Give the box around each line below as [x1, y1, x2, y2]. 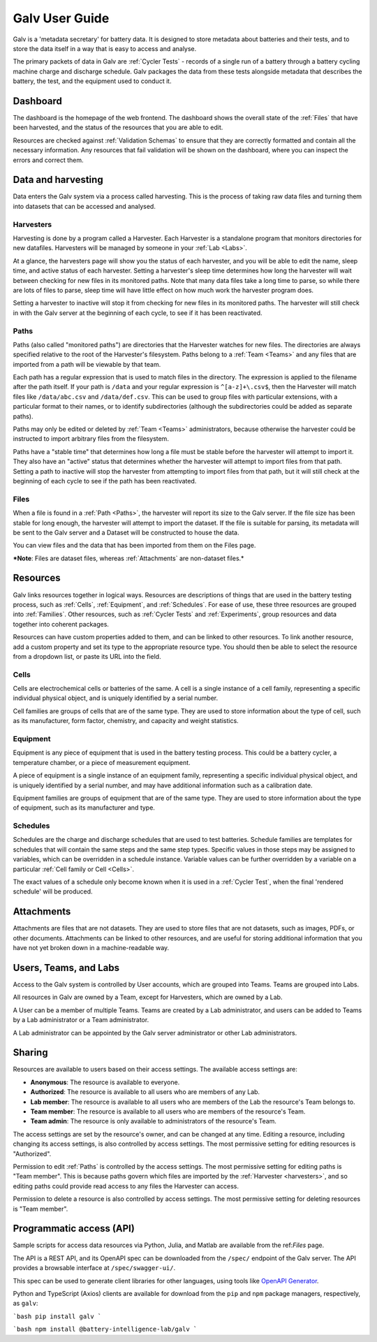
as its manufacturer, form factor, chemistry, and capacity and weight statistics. [13, 717, 239, 725]
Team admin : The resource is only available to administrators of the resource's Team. [30, 1117, 277, 1125]
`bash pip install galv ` [13, 1312, 102, 1320]
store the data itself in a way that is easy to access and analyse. [13, 44, 197, 52]
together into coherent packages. [13, 620, 110, 628]
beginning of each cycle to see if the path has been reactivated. [13, 476, 197, 485]
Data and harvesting [13, 174, 104, 186]
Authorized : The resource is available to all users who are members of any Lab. [30, 1088, 260, 1096]
